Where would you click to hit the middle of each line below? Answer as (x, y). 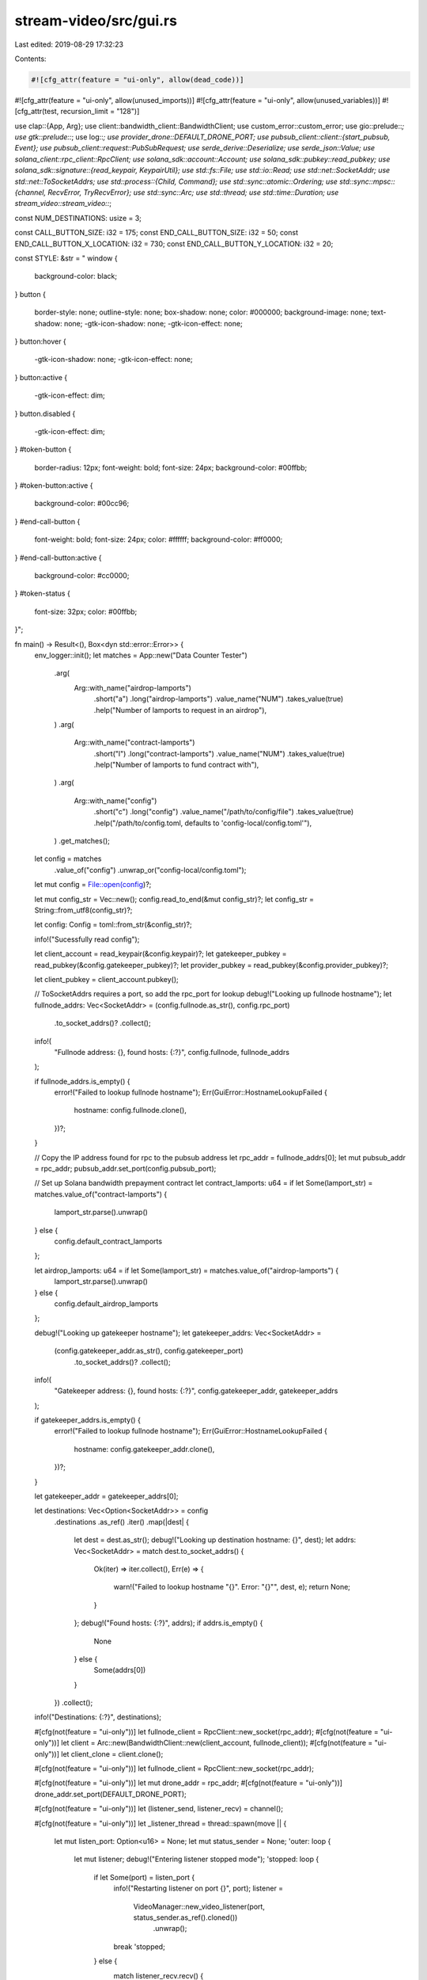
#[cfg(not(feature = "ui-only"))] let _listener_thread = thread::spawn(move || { (161, 1823)
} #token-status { (42, 593)
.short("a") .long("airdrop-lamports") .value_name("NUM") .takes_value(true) (219, 699)
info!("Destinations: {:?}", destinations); (98, 1717)
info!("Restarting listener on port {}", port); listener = (198, 1888)
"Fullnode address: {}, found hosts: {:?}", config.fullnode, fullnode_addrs (172, 1052)
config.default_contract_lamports (108, 1241)
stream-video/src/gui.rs (96, 21)
